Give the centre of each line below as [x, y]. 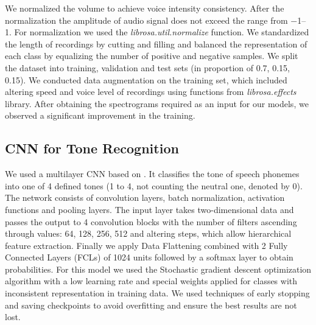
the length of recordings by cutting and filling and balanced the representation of [156, 44]
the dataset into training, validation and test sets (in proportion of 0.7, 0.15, [147, 67]
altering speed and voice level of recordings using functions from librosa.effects [151, 92]
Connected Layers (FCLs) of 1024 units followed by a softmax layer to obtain [149, 257]
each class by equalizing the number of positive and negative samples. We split [152, 56]
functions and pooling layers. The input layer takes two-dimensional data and [149, 209]
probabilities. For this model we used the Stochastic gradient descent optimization [158, 269]
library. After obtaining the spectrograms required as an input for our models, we [157, 103]
